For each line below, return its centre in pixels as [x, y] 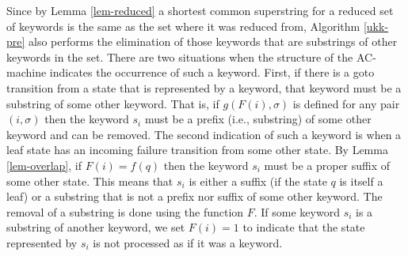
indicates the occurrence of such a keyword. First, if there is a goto [212, 72]
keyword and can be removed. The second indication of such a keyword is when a [204, 134]
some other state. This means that [90, 181]
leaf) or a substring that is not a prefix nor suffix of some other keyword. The [194, 196]
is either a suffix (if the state [258, 181]
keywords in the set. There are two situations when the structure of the [180, 56]
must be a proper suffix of [327, 165]
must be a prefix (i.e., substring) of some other [258, 119]
